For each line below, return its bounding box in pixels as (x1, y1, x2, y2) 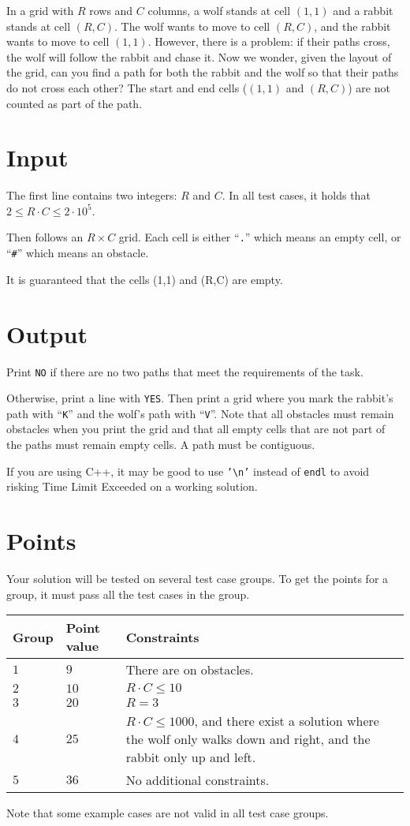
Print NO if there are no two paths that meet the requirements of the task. (6, 363, 363, 379)
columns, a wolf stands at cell (147, 2, 291, 18)
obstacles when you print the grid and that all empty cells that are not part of (6, 420, 386, 437)
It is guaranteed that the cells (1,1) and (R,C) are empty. (6, 271, 283, 287)
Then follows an (6, 229, 84, 245)
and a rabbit (333, 2, 393, 18)
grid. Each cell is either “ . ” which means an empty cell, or (118, 229, 401, 245)
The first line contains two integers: (6, 187, 177, 204)
